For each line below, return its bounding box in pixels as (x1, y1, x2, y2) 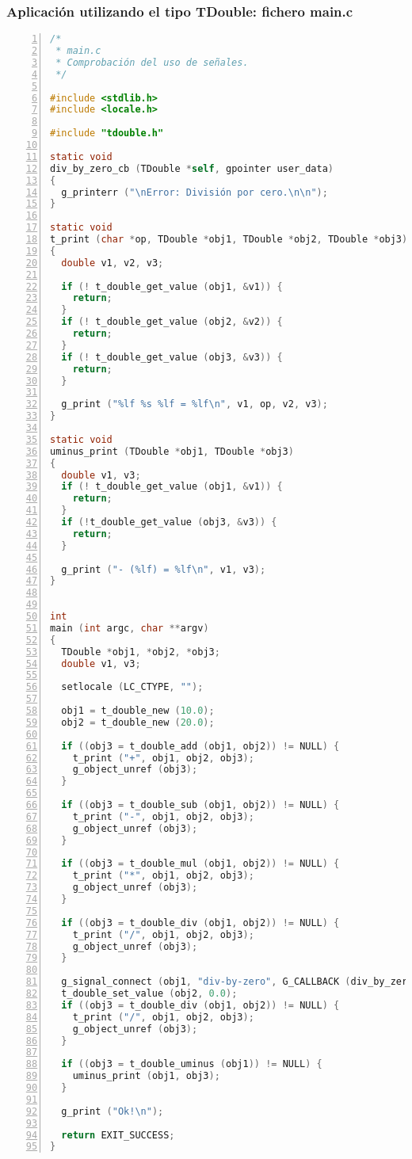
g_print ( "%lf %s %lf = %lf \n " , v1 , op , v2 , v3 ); (61, 398, 328, 410)
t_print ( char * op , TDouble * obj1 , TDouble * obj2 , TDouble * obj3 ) (50, 234, 408, 246)
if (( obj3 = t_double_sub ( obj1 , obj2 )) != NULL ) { (61, 799, 340, 811)
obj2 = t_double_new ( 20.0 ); (61, 716, 215, 728)
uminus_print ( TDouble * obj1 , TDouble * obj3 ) (50, 445, 294, 457)
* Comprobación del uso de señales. (55, 56, 249, 68)
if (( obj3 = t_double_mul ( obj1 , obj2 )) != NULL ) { (61, 858, 340, 870)
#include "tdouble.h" (50, 128, 164, 139)
